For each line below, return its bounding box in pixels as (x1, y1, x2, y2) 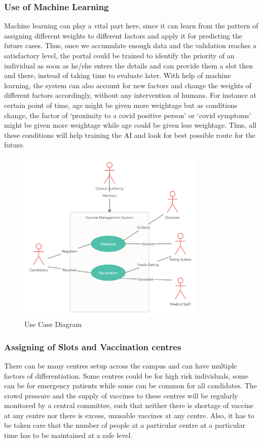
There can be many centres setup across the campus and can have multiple (4, 360, 237, 371)
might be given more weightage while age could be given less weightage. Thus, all (4, 120, 256, 130)
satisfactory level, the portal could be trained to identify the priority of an (4, 50, 235, 60)
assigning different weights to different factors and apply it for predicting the (4, 30, 242, 41)
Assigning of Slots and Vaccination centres (4, 340, 181, 353)
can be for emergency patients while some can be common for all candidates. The (4, 380, 257, 391)
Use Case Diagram (24, 319, 82, 329)
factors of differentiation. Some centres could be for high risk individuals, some (4, 370, 248, 381)
